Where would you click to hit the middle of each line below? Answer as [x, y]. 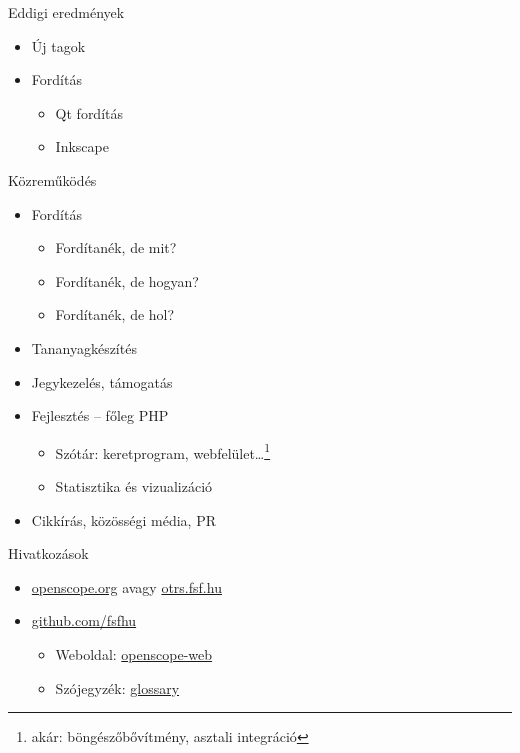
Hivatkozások [48, 553]
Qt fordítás [89, 112]
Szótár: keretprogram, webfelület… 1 [163, 451]
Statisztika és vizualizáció [134, 485]
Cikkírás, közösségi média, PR [123, 519]
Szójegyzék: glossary [117, 687]
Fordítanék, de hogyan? [127, 280]
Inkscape [82, 146]
